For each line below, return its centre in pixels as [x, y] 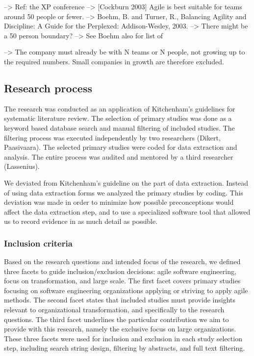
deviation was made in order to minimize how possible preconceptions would [119, 202]
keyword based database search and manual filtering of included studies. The [119, 127]
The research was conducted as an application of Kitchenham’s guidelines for [120, 108]
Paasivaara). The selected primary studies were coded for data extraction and [121, 147]
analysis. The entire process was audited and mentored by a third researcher [119, 156]
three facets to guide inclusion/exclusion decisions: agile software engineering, [120, 271]
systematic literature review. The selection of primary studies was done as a [118, 118]
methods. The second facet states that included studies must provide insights [120, 300]
